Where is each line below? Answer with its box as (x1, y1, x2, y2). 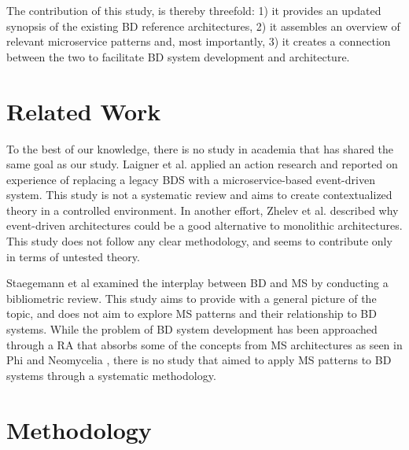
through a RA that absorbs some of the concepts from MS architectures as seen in (6, 336, 403, 352)
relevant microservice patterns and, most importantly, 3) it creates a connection (6, 33, 391, 50)
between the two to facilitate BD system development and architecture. (6, 48, 350, 65)
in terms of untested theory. (6, 248, 140, 264)
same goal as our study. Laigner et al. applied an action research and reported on (6, 156, 398, 172)
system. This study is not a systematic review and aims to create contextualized (6, 186, 392, 203)
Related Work (6, 94, 161, 127)
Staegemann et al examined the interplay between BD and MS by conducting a (6, 275, 389, 291)
